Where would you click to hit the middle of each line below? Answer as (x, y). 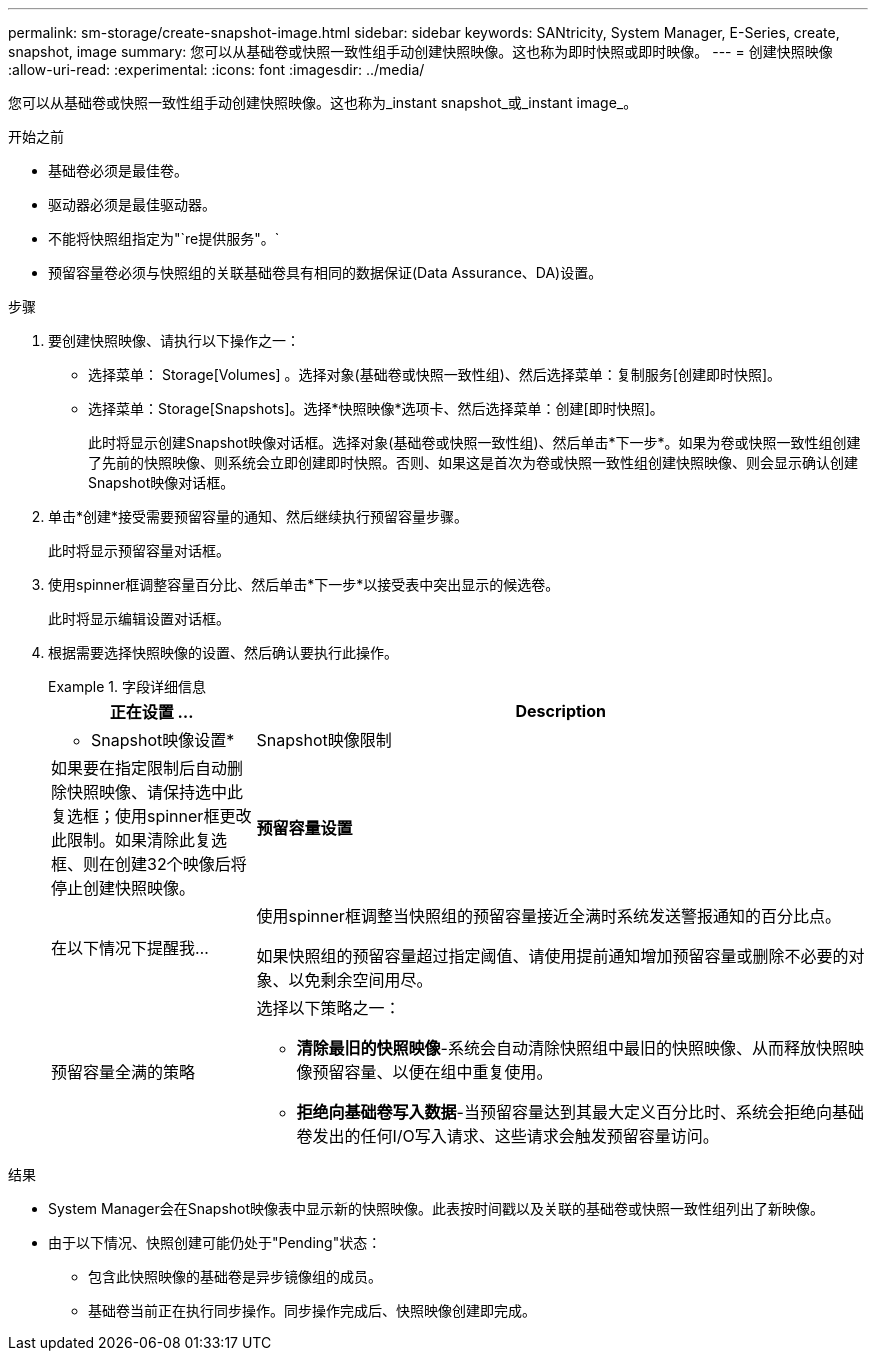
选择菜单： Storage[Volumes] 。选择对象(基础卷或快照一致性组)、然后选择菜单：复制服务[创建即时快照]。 (435, 374)
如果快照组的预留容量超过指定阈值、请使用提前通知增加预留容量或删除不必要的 (552, 956)
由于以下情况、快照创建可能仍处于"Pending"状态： (215, 1242)
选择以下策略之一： (328, 1008)
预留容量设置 (304, 828)
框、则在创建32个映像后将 (149, 864)
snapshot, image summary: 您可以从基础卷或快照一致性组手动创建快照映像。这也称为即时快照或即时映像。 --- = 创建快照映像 (420, 51)
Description (560, 711)
